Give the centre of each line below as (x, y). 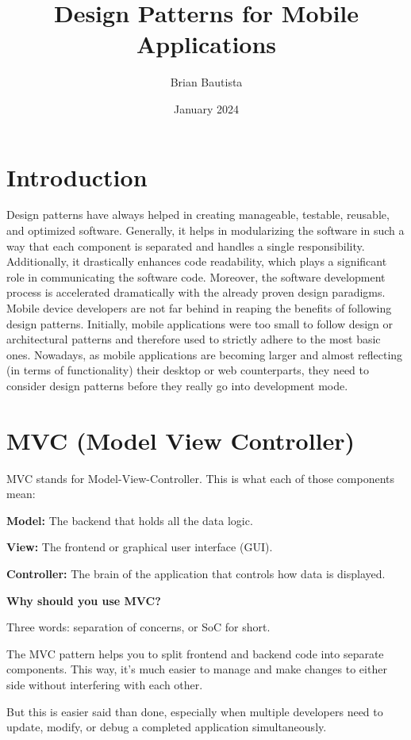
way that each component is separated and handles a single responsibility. (186, 245)
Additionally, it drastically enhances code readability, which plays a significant (197, 261)
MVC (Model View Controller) (181, 440)
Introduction (77, 176)
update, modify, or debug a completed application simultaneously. (167, 727)
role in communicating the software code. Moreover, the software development (196, 276)
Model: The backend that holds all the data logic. (130, 520)
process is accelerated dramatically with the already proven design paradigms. (196, 292)
